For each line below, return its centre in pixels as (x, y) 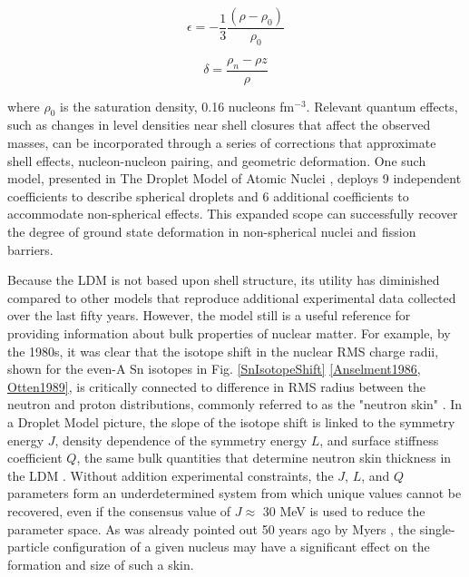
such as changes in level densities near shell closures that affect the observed (219, 125)
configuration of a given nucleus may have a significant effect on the (241, 547)
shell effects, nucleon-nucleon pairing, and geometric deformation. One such (217, 160)
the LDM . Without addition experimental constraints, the (171, 475)
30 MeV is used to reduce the (344, 510)
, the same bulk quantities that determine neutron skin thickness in (264, 458)
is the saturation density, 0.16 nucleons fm (177, 106)
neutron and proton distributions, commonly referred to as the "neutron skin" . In (235, 404)
